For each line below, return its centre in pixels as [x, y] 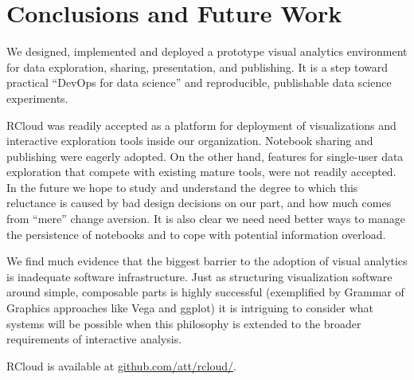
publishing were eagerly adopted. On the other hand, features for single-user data [205, 156]
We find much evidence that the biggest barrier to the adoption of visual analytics [207, 261]
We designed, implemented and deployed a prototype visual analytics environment [207, 51]
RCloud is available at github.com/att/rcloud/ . [121, 365]
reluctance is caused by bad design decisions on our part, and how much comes [199, 203]
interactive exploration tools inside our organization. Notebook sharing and [190, 141]
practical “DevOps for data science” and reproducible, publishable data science [199, 82]
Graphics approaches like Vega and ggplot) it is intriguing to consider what [190, 308]
